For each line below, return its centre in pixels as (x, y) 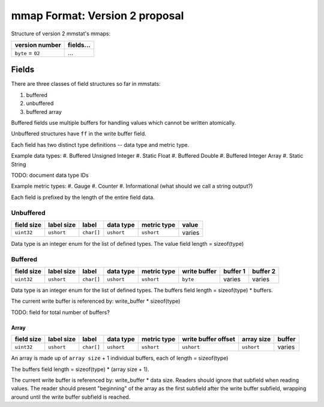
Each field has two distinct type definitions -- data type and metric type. (100, 144)
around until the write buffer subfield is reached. (71, 397)
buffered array (44, 111)
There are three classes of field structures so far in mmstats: (86, 84)
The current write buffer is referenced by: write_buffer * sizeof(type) (96, 301)
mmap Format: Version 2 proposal (97, 16)
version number (38, 45)
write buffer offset (208, 339)
